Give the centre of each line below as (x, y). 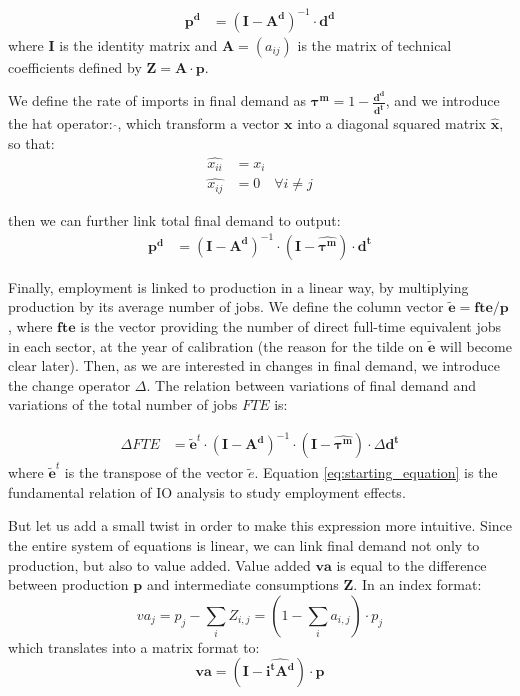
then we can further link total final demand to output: (174, 219)
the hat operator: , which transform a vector (144, 123)
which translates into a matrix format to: (134, 646)
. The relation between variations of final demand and (311, 384)
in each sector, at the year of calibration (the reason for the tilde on (216, 345)
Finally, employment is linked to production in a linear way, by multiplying (238, 286)
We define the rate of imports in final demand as (157, 100)
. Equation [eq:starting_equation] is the (376, 472)
